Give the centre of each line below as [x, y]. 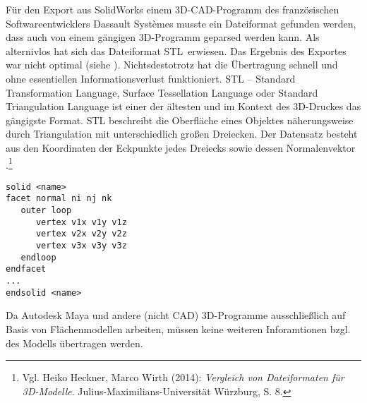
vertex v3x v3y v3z [81, 246]
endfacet [26, 269]
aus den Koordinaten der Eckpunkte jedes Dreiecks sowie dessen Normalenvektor [181, 147]
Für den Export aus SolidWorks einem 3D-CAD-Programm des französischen [173, 9]
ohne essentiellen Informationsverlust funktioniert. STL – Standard [151, 78]
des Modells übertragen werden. [74, 343]
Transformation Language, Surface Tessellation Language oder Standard [162, 92]
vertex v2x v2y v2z [81, 234]
